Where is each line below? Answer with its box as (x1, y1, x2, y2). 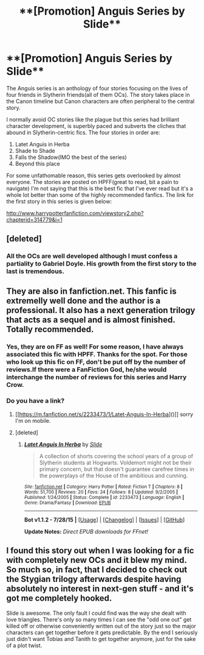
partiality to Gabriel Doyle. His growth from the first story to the (6, 260, 197, 268)
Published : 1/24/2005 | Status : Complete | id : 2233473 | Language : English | (24, 494, 185, 500)
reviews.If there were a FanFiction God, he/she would (6, 365, 167, 374)
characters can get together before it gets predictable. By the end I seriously (6, 629, 198, 636)
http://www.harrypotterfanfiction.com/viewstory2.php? (6, 209, 144, 217)
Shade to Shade (15, 147, 56, 154)
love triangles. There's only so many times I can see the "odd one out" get (6, 615, 192, 623)
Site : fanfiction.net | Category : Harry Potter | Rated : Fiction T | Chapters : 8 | (24, 483, 183, 490)
